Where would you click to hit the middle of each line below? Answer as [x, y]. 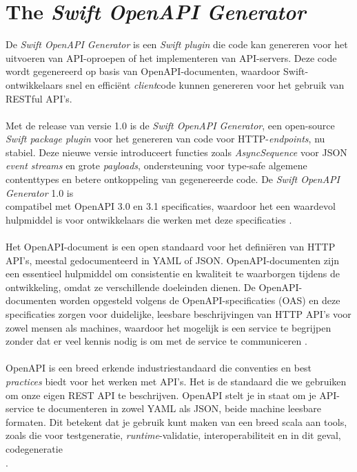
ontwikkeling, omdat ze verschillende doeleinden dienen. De [131, 287]
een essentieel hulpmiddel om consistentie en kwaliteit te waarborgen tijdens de [173, 273]
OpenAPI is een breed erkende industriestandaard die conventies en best [159, 368]
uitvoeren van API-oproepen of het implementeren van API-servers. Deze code [171, 57]
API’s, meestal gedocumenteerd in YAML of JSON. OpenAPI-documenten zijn [172, 260]
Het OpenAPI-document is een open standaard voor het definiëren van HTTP [171, 247]
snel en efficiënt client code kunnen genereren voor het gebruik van [205, 84]
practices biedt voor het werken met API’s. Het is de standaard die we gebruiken [176, 381]
